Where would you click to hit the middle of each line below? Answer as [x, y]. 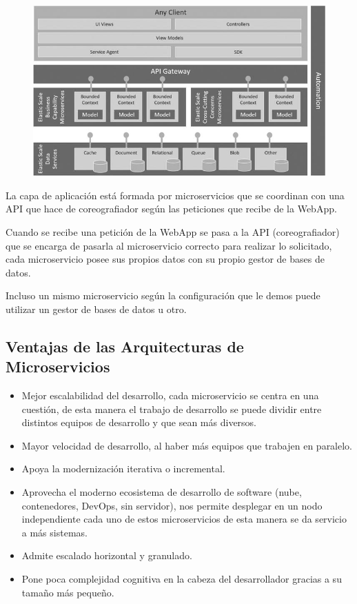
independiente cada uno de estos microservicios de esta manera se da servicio [184, 519]
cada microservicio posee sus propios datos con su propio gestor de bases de [165, 259]
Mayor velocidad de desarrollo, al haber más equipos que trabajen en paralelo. [187, 445]
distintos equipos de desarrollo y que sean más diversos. [139, 422]
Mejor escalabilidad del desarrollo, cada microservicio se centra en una [170, 395]
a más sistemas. [54, 532]
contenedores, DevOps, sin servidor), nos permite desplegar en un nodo [172, 505]
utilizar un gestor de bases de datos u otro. [96, 309]
